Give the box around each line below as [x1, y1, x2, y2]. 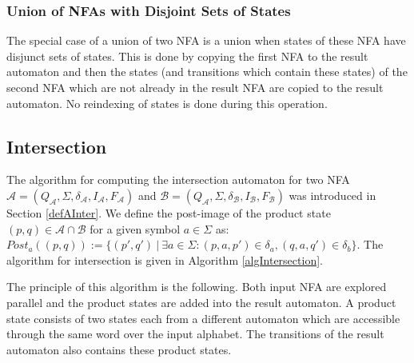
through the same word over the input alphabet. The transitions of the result [6, 325, 384, 342]
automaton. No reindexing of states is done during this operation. [6, 94, 328, 111]
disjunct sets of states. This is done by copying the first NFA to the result [6, 47, 368, 64]
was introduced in [289, 186, 376, 203]
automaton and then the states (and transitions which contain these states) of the [6, 63, 408, 80]
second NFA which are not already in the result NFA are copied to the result [6, 79, 384, 95]
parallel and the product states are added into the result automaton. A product [6, 293, 396, 310]
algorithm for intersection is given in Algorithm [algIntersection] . [6, 251, 323, 268]
